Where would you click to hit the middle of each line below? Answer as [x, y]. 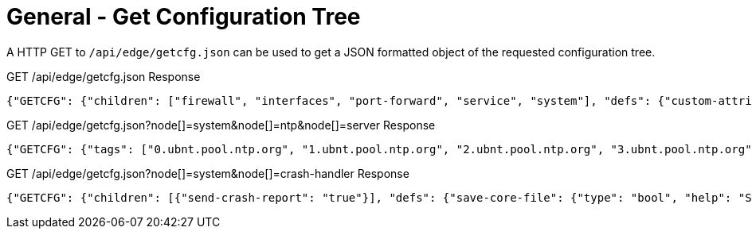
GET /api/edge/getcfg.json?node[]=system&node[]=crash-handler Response [208, 173]
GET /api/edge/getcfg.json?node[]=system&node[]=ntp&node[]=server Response [221, 125]
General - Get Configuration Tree [184, 17]
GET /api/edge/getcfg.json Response [104, 76]
